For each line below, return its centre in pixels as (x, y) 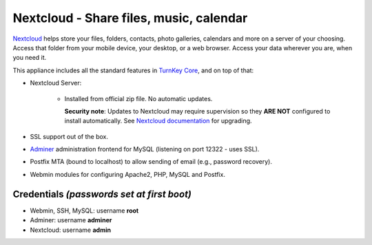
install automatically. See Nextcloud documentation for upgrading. (158, 121)
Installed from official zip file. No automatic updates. (138, 98)
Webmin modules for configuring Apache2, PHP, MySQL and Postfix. (127, 174)
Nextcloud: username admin (71, 230)
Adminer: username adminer (71, 220)
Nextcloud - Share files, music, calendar (130, 18)
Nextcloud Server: (56, 83)
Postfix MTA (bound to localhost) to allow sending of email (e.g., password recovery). (151, 162)
